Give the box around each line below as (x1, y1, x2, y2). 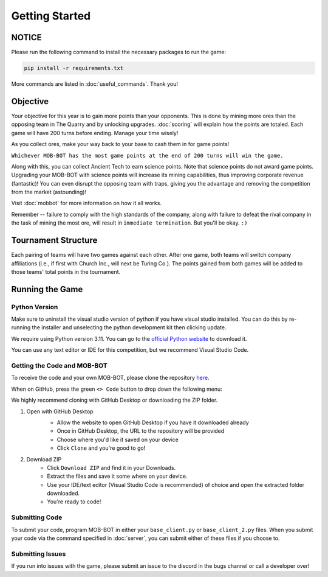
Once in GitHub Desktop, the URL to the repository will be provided (56, 427, 225, 435)
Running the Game (11, 284, 83, 295)
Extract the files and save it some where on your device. (47, 472, 188, 480)
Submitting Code (11, 513, 63, 522)
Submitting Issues (11, 550, 66, 558)
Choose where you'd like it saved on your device (56, 436, 179, 443)
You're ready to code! (47, 498, 101, 505)
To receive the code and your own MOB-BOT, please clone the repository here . (11, 374, 210, 382)
